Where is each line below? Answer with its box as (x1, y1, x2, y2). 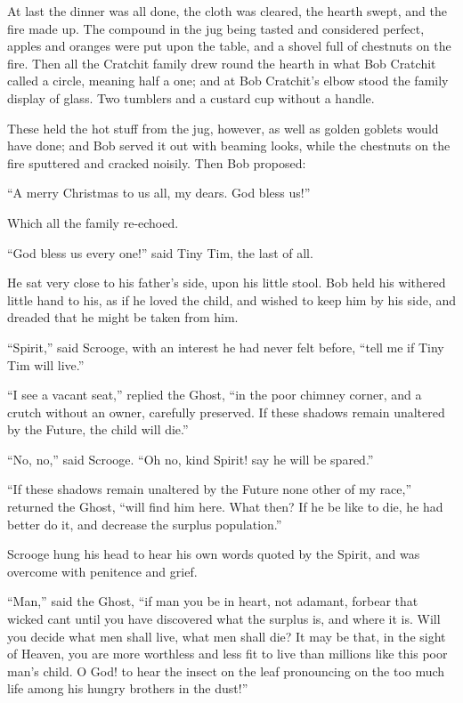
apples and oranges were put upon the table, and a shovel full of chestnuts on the (7, 36, 451, 55)
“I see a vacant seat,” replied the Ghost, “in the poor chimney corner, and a (7, 385, 422, 404)
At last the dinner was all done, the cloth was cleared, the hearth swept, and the (7, 2, 447, 20)
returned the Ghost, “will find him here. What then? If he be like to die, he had (7, 497, 443, 516)
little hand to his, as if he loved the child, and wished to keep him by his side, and (7, 290, 456, 309)
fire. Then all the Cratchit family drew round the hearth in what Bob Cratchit (7, 53, 436, 72)
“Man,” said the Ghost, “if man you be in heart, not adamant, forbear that (7, 592, 418, 610)
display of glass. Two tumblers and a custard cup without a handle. (7, 88, 375, 107)
